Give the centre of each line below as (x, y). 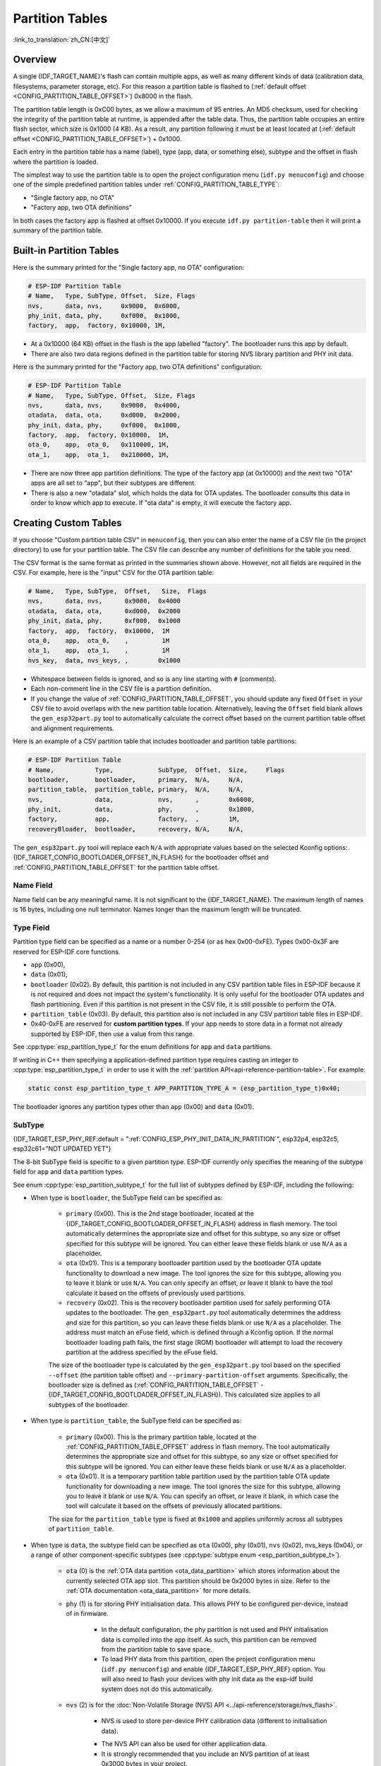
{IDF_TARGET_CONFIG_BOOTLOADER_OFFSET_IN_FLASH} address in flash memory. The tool (201, 1223)
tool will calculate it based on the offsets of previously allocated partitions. (174, 1506)
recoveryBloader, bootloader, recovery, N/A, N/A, (136, 829)
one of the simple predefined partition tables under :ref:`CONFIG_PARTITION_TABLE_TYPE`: (146, 184)
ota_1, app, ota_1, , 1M (98, 651)
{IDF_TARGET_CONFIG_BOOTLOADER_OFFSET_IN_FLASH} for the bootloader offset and (141, 858)
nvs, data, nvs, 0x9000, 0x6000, (104, 306)
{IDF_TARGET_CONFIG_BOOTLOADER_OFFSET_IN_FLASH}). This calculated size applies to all (184, 1394)
